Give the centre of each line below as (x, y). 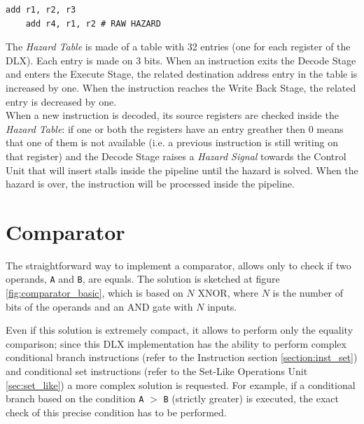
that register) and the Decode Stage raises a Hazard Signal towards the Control (176, 156)
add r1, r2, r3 (41, 10)
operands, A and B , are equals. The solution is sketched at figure (143, 279)
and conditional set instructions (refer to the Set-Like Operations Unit (157, 371)
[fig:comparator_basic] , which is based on (94, 293)
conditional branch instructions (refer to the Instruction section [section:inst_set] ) (182, 357)
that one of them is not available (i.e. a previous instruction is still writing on (172, 142)
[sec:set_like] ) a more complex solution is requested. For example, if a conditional (181, 384)
